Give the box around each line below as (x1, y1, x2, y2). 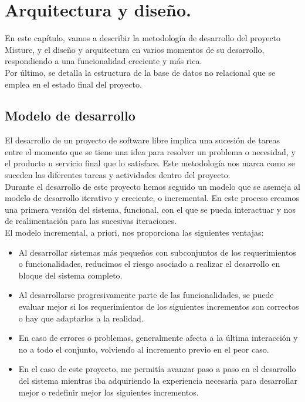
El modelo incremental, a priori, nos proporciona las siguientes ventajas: (5, 226, 264, 239)
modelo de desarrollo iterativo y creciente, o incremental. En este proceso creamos (5, 192, 299, 204)
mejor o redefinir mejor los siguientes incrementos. (18, 386, 199, 398)
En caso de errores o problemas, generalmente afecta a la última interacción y (18, 331, 298, 344)
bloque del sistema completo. (18, 269, 123, 281)
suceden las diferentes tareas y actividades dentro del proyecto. (5, 169, 231, 181)
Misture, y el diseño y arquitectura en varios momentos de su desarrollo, (5, 43, 265, 55)
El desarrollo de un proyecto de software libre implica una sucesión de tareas (5, 134, 280, 146)
